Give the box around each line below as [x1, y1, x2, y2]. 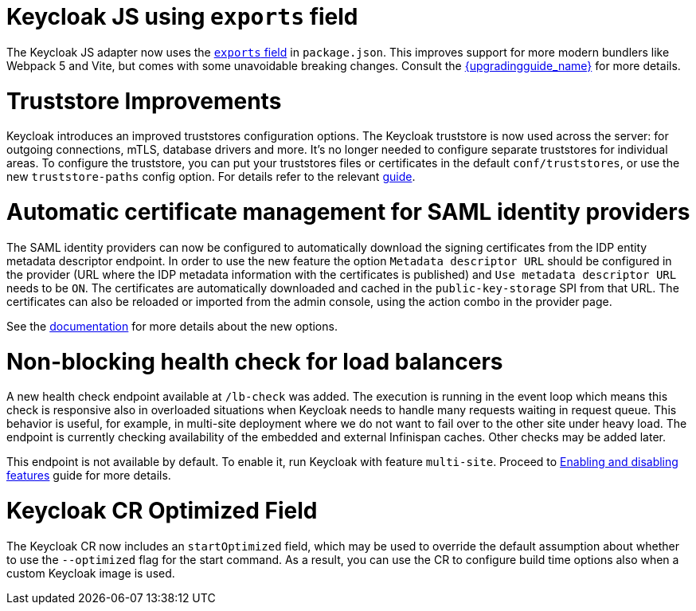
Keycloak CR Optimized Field [6, 497, 318, 524]
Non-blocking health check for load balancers [6, 347, 503, 375]
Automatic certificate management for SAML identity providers [6, 198, 690, 225]
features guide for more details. [6, 468, 171, 483]
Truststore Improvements [6, 87, 282, 115]
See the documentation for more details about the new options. [6, 319, 338, 333]
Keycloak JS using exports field [6, 3, 358, 30]
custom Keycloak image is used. [6, 566, 175, 580]
